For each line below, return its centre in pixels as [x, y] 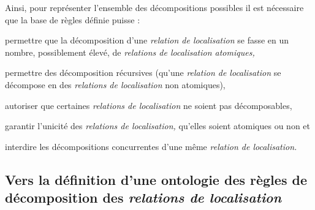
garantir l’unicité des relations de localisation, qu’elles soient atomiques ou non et [158, 126]
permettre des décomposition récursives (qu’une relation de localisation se [143, 73]
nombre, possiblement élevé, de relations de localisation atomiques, [130, 52]
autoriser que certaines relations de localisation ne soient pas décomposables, [149, 105]
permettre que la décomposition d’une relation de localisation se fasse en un [147, 40]
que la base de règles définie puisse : [73, 19]
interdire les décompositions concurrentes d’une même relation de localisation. [151, 146]
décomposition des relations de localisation [143, 197]
